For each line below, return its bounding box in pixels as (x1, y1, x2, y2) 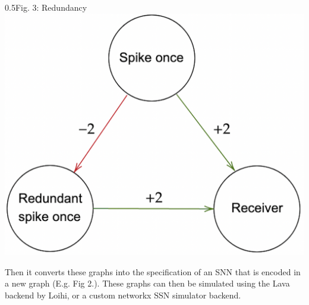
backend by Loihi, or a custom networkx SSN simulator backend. (5, 288, 241, 301)
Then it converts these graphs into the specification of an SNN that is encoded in (5, 265, 301, 278)
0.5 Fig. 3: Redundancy (5, 1, 87, 13)
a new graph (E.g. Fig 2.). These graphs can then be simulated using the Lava (5, 277, 290, 290)
